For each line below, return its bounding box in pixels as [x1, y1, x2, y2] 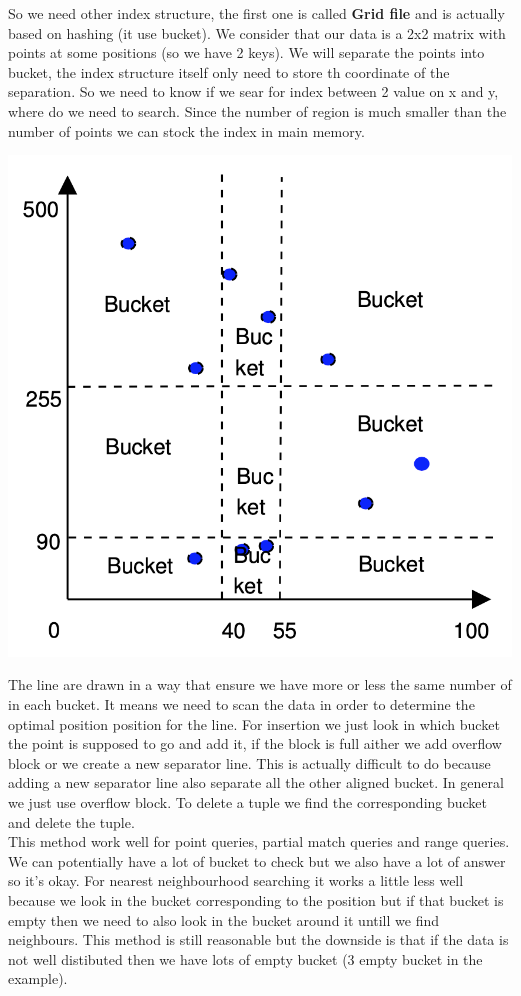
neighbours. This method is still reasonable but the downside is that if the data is [8, 929, 509, 950]
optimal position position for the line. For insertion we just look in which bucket [8, 713, 500, 734]
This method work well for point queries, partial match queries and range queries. [8, 831, 510, 852]
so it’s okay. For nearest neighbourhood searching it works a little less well [8, 870, 464, 891]
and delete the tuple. [8, 811, 135, 832]
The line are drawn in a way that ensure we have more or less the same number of [8, 674, 512, 695]
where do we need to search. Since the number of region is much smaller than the [8, 100, 507, 121]
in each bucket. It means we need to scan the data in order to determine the [8, 693, 475, 714]
